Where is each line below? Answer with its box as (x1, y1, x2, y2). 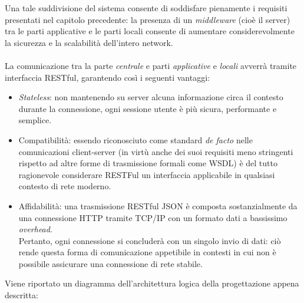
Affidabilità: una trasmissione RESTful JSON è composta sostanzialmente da (18, 199, 298, 212)
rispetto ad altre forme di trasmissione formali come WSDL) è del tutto (18, 157, 277, 169)
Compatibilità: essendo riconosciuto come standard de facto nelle (18, 133, 253, 146)
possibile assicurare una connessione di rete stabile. (18, 257, 203, 269)
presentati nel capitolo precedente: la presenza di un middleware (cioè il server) (5, 13, 290, 25)
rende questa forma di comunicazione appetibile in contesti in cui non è (18, 246, 276, 258)
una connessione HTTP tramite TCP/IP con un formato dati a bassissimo (18, 211, 288, 223)
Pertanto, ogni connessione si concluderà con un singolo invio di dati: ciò (18, 234, 281, 246)
